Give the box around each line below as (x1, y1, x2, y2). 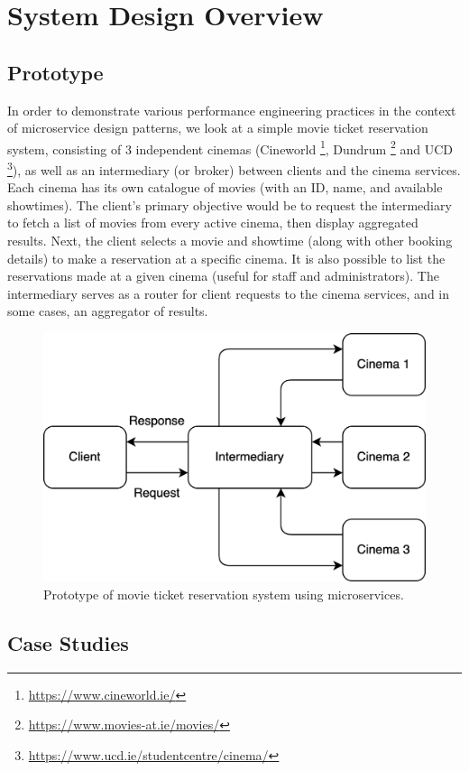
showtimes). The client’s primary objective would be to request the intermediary (7, 195, 452, 214)
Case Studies (7, 628, 129, 656)
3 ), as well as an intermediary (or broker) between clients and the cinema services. (7, 158, 461, 179)
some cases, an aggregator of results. (7, 302, 208, 320)
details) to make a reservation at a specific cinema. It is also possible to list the (7, 248, 446, 267)
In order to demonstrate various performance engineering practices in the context (7, 100, 456, 119)
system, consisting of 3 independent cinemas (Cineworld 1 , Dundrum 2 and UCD (7, 136, 453, 158)
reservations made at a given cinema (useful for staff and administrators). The (7, 266, 439, 285)
